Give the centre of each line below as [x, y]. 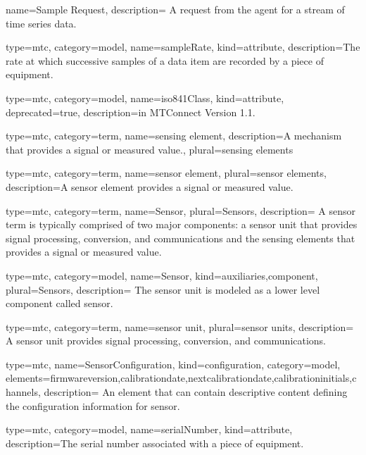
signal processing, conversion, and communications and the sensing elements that [181, 238]
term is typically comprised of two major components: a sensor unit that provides [182, 224]
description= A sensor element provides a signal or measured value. [150, 186]
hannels [22, 392]
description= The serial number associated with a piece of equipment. [155, 443]
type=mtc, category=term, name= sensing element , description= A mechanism [174, 136]
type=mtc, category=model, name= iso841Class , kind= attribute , [145, 98]
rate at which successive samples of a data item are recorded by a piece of [165, 60]
